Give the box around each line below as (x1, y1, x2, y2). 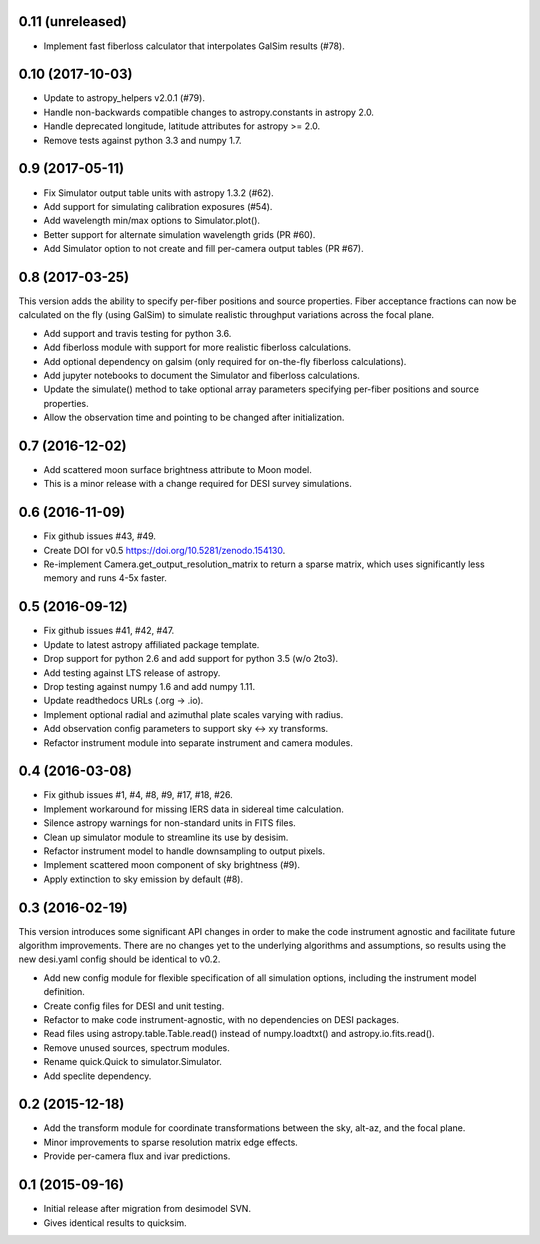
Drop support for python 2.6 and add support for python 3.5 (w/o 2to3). (43, 653, 339, 665)
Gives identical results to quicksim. (43, 1216, 187, 1229)
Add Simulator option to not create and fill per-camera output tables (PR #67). (43, 243, 364, 255)
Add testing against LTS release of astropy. (43, 666, 221, 679)
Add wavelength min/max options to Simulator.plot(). (43, 215, 260, 227)
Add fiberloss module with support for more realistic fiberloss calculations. (43, 341, 352, 354)
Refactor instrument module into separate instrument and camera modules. (43, 736, 354, 749)
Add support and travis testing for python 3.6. (43, 327, 232, 339)
